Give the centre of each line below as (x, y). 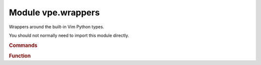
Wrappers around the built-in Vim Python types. (57, 27)
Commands (23, 45)
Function (20, 56)
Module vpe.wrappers (54, 12)
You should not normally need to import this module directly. (69, 35)
